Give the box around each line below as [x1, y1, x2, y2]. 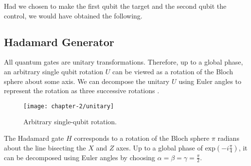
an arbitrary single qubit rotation [4, 66, 104, 76]
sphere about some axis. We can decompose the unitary [4, 76, 170, 86]
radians [217, 133, 239, 143]
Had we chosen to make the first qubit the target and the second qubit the [4, 1, 227, 11]
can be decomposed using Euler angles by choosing [4, 152, 155, 162]
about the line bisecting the [4, 142, 86, 152]
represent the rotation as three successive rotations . [4, 85, 160, 96]
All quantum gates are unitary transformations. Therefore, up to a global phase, [4, 57, 243, 67]
